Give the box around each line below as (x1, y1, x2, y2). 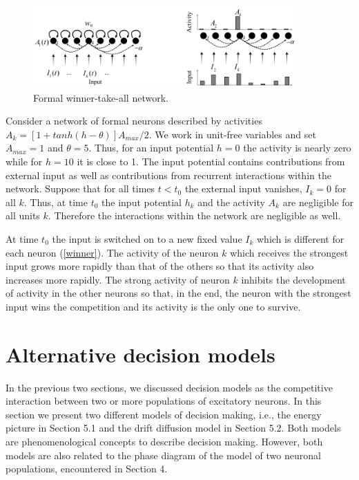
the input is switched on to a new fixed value (52, 232, 242, 246)
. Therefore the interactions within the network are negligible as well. (48, 208, 341, 223)
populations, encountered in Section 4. (6, 461, 168, 476)
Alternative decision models (6, 340, 275, 368)
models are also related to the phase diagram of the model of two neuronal (6, 447, 321, 462)
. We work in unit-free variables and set (148, 127, 316, 141)
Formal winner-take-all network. (33, 90, 168, 104)
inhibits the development (241, 272, 346, 286)
